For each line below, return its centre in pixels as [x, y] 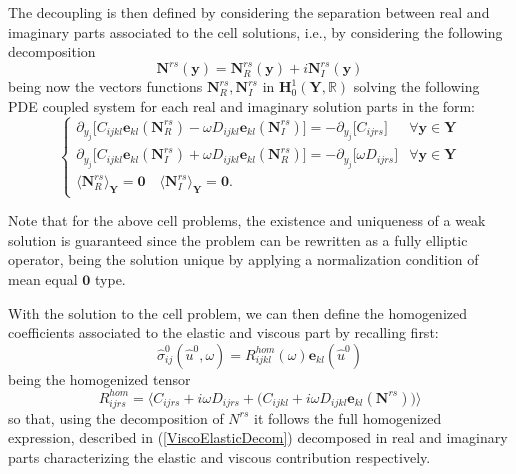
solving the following [416, 86]
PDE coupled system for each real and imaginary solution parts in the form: [241, 105]
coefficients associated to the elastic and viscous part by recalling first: [223, 332]
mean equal [43, 278]
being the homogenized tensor [99, 378]
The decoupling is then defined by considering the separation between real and [249, 12]
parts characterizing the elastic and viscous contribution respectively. [219, 456]
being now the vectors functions [105, 86]
